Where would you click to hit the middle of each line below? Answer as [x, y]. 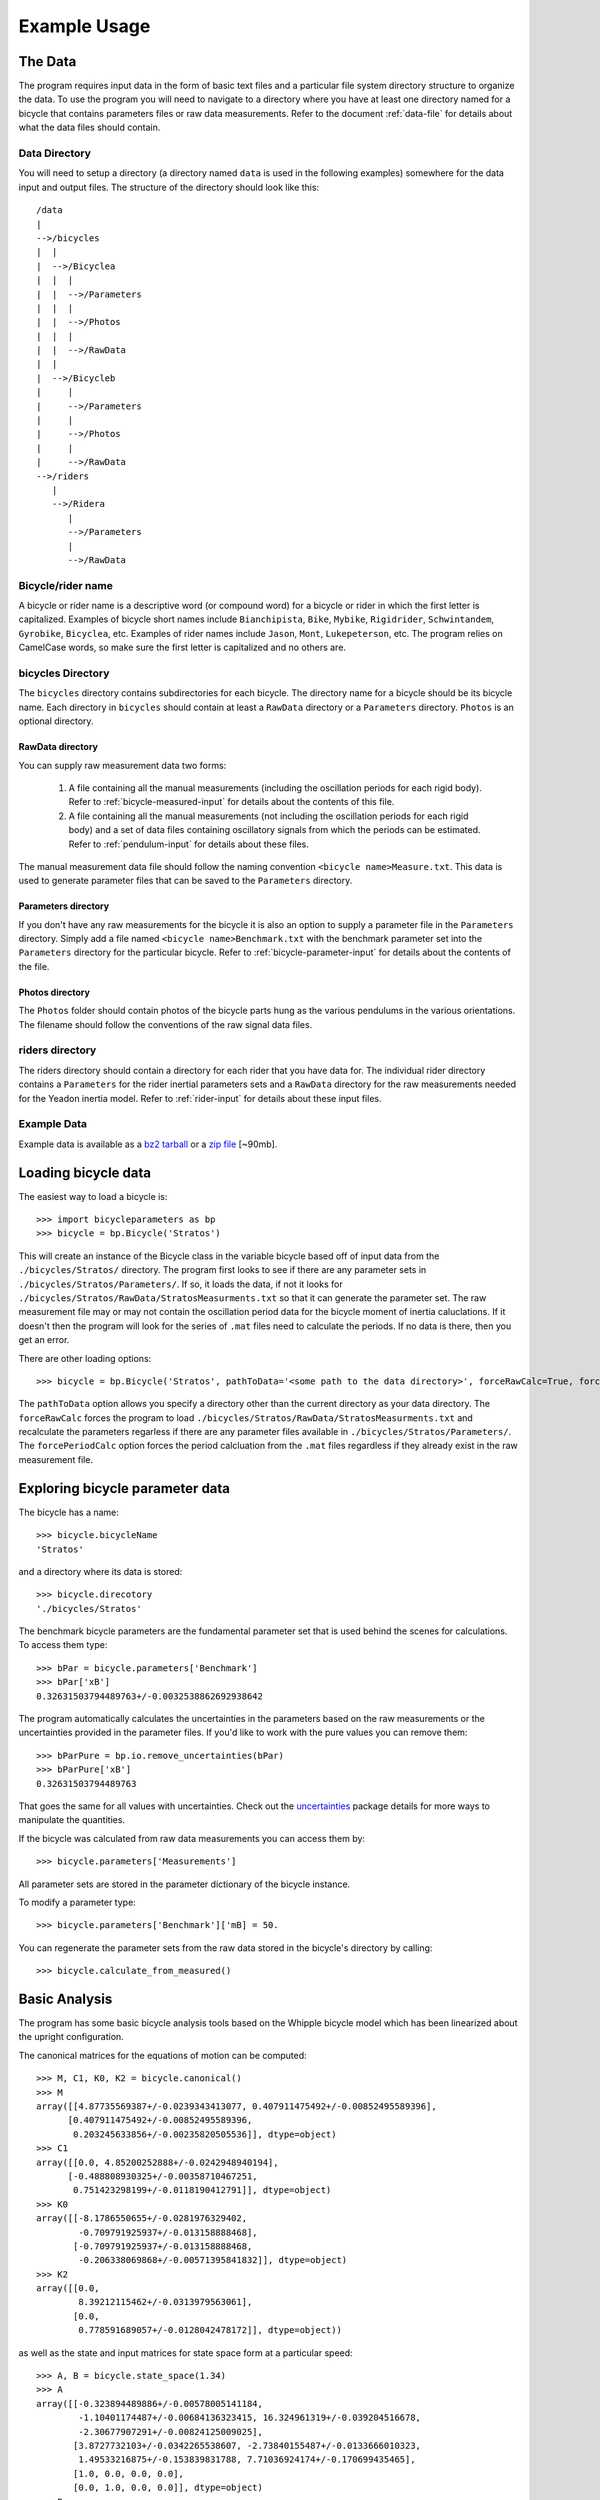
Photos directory [54, 992]
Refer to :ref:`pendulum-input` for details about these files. [189, 844]
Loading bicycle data [85, 1172]
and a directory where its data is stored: [100, 1571]
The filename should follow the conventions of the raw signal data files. [165, 1024]
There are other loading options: [85, 1358]
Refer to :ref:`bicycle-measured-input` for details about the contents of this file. [231, 802]
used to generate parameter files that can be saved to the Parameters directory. [185, 881]
